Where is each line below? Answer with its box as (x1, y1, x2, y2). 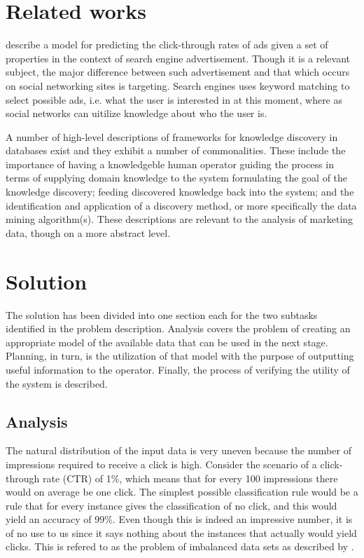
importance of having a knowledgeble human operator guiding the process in (6, 156, 334, 171)
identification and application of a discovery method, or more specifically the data (6, 198, 357, 212)
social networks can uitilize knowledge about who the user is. (6, 106, 267, 121)
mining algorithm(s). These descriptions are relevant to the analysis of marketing (6, 212, 353, 226)
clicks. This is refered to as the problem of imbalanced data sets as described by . (6, 539, 354, 554)
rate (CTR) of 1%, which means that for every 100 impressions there (42, 470, 338, 485)
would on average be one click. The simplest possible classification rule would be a (6, 484, 358, 499)
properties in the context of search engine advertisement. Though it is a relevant (6, 50, 351, 65)
